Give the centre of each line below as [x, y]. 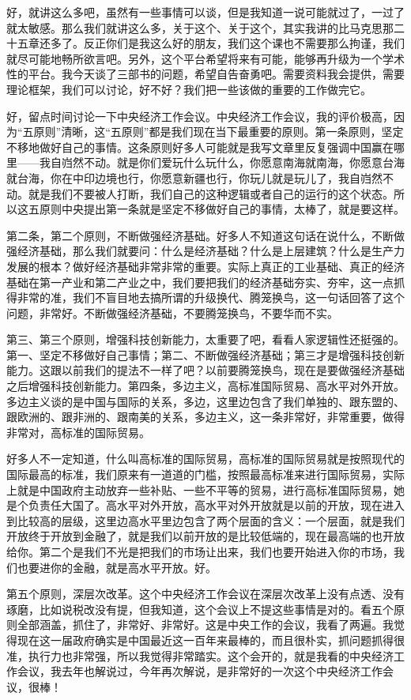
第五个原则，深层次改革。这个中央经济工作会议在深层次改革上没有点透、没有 [205, 594]
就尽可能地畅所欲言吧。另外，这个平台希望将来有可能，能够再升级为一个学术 [205, 58]
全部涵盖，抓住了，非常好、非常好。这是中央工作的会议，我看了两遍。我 [205, 625]
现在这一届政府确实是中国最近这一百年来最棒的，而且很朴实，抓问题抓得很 [211, 640]
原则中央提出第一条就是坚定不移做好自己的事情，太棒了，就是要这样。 [222, 209]
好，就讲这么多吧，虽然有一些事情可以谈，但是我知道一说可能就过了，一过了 [205, 12]
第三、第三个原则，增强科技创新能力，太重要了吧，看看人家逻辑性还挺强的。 [205, 339]
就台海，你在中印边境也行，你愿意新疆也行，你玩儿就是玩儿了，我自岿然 [194, 177]
